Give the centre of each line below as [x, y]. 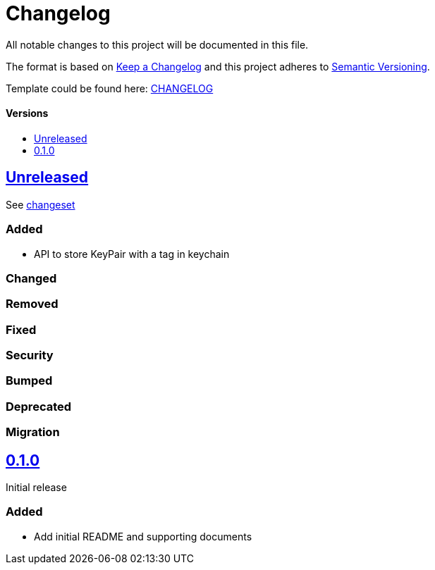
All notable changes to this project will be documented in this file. [157, 44]
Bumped [29, 381]
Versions [27, 113]
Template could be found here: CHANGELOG [110, 88]
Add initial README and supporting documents [143, 536]
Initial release [36, 488]
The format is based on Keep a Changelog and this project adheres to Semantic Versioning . [218, 66]
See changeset [41, 204]
